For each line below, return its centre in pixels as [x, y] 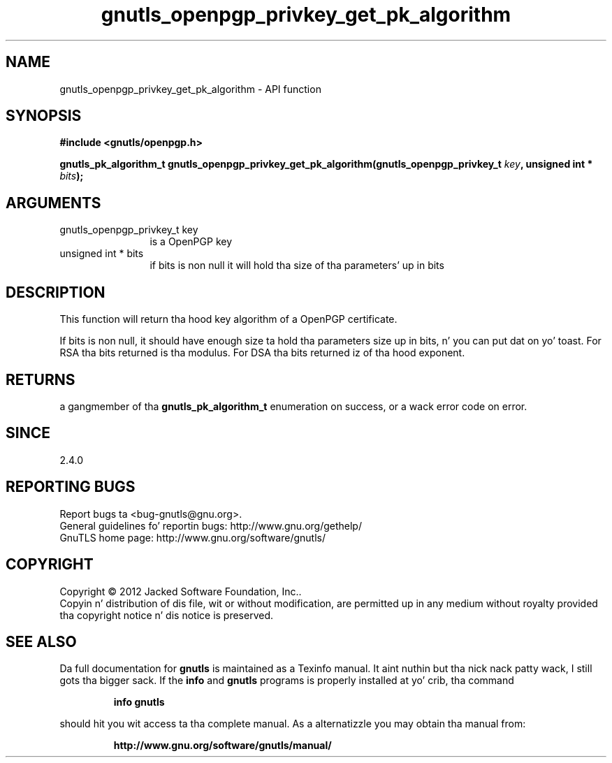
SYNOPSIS [44, 116]
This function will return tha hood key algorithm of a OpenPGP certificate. [228, 319]
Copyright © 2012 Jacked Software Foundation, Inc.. [181, 591]
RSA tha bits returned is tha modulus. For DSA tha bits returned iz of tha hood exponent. [262, 353]
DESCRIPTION [56, 292]
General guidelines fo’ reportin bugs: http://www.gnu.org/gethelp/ [211, 525]
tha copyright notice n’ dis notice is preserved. [167, 615]
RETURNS [41, 379]
